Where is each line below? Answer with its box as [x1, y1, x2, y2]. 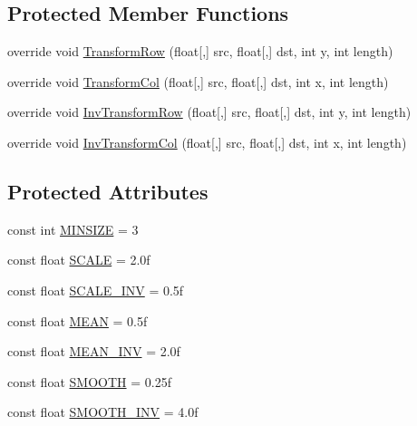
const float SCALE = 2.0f [7, 250, 150, 269]
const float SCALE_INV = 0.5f [7, 280, 184, 299]
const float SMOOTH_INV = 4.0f [7, 402, 199, 421]
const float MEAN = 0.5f [7, 311, 148, 330]
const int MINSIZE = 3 [7, 219, 139, 238]
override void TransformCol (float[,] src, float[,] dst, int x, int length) [7, 72, 389, 91]
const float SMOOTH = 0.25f [7, 372, 171, 391]
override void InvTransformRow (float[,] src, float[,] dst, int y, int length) [7, 102, 412, 121]
